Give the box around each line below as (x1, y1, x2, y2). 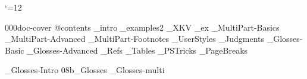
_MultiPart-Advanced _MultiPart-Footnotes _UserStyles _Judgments (5, 32, 265, 45)
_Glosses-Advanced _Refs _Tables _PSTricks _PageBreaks (27, 44, 248, 56)
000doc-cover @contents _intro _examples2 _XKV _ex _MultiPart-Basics (5, 21, 280, 33)
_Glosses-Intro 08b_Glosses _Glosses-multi (5, 64, 165, 76)
